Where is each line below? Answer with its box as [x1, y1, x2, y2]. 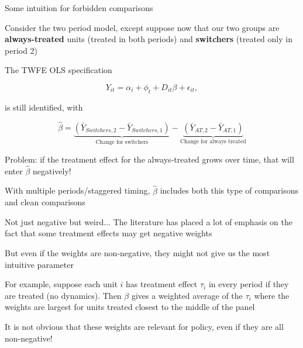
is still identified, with [5, 101, 83, 113]
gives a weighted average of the [131, 289, 243, 301]
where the [254, 289, 290, 301]
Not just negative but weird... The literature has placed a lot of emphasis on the [5, 215, 292, 228]
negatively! [33, 164, 71, 177]
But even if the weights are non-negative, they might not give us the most [5, 247, 270, 259]
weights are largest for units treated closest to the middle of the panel [5, 301, 255, 313]
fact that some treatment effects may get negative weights [5, 227, 212, 239]
